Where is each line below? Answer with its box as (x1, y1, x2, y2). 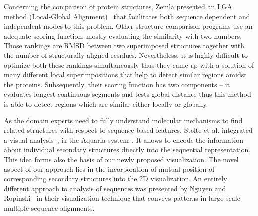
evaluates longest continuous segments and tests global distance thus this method (4, 89, 251, 99)
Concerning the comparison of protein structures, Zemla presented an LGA (4, 1, 233, 11)
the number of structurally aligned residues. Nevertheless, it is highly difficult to (4, 50, 248, 60)
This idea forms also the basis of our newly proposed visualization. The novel (4, 154, 239, 164)
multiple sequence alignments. (4, 202, 95, 213)
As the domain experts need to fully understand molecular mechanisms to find (4, 115, 243, 125)
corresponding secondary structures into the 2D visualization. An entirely (4, 173, 227, 184)
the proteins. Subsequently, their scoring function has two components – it (4, 79, 230, 89)
